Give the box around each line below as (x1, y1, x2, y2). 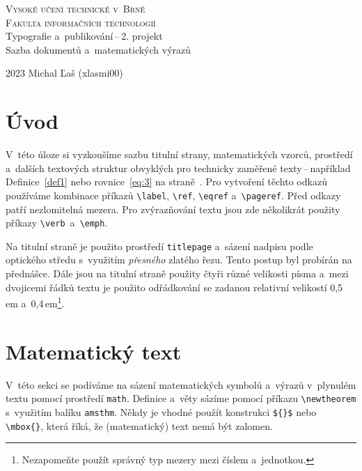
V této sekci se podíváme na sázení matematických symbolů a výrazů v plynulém (6, 377, 356, 392)
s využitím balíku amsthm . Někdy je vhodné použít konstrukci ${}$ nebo (6, 404, 317, 419)
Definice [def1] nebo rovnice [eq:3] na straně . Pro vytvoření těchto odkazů (6, 174, 327, 189)
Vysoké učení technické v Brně (6, 1, 145, 15)
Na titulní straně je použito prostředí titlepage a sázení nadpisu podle (6, 238, 313, 253)
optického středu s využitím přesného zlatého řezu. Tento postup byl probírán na (6, 252, 352, 267)
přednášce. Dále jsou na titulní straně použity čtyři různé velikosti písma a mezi (6, 266, 349, 281)
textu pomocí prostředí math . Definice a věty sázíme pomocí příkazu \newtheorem (6, 391, 356, 406)
